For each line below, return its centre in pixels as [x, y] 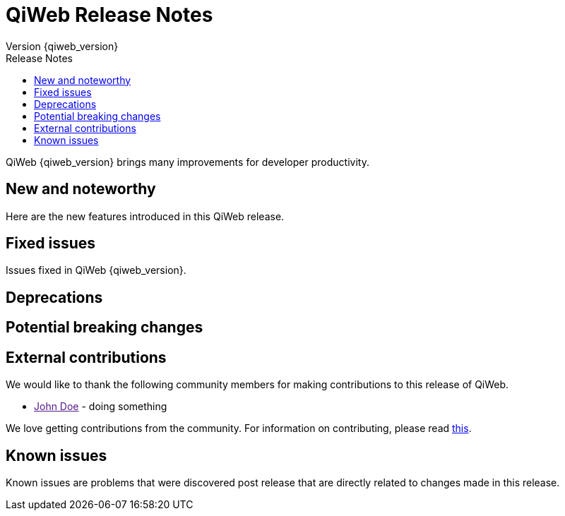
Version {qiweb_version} [62, 46]
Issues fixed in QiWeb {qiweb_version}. [96, 270]
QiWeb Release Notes [109, 15]
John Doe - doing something [101, 407]
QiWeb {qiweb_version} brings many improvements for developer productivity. [188, 162]
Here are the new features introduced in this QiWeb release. [145, 216]
